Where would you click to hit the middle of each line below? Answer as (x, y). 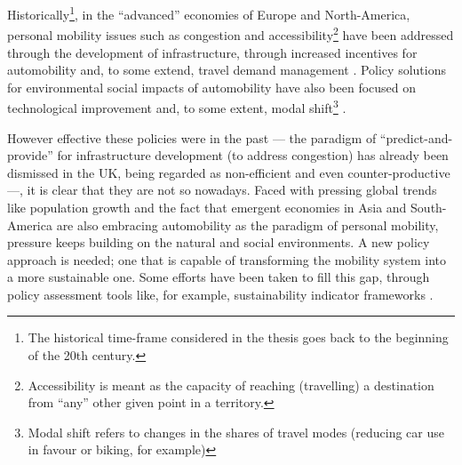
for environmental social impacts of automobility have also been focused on (212, 87)
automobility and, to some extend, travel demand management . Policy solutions (227, 70)
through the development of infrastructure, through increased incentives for (212, 52)
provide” (30, 155)
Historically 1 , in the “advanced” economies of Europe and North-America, (209, 13)
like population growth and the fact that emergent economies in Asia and (207, 207)
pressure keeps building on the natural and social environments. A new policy (219, 242)
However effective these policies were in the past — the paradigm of (192, 137)
